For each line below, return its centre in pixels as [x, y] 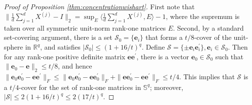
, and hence [75, 66]
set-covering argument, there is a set [58, 37]
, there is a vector [163, 56]
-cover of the [213, 37]
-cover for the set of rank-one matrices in [80, 87]
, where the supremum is [203, 16]
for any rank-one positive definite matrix [65, 56]
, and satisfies [60, 47]
